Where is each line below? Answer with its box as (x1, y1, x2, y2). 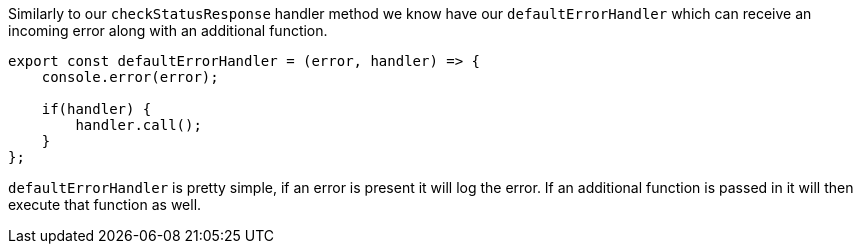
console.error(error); (41, 69, 219, 85)
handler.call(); (75, 117, 202, 133)
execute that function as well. (8, 196, 202, 213)
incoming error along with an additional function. (8, 22, 328, 39)
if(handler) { (41, 101, 152, 117)
